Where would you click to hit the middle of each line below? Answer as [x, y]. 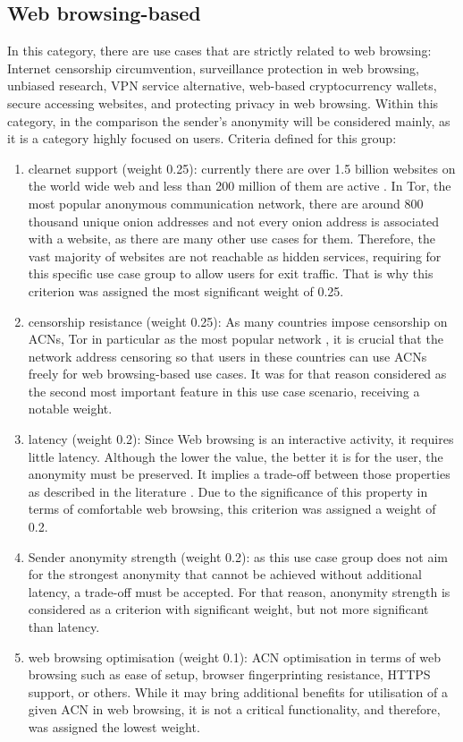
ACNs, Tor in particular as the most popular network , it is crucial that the [236, 339]
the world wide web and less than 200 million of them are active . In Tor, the [240, 186]
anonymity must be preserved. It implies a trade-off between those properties [239, 474]
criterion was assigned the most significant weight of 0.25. [186, 290]
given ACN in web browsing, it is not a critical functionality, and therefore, [234, 709]
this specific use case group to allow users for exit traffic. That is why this [231, 273]
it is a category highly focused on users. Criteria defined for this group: [202, 138]
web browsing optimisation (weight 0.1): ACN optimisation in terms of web [234, 657]
